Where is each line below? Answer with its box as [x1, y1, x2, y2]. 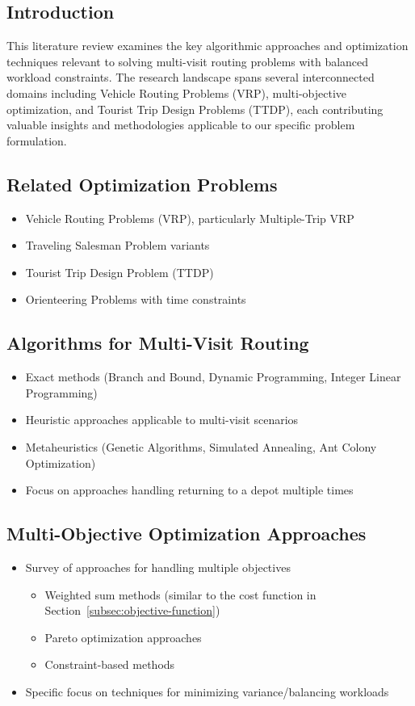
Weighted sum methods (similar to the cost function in [44, 586, 316, 603]
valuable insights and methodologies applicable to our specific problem [6, 116, 355, 133]
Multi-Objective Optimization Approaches [6, 521, 367, 546]
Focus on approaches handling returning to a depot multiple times [25, 481, 354, 498]
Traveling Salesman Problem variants [25, 237, 210, 254]
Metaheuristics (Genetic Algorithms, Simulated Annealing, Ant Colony [25, 438, 377, 455]
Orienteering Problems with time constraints [25, 291, 246, 308]
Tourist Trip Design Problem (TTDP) [25, 263, 214, 280]
